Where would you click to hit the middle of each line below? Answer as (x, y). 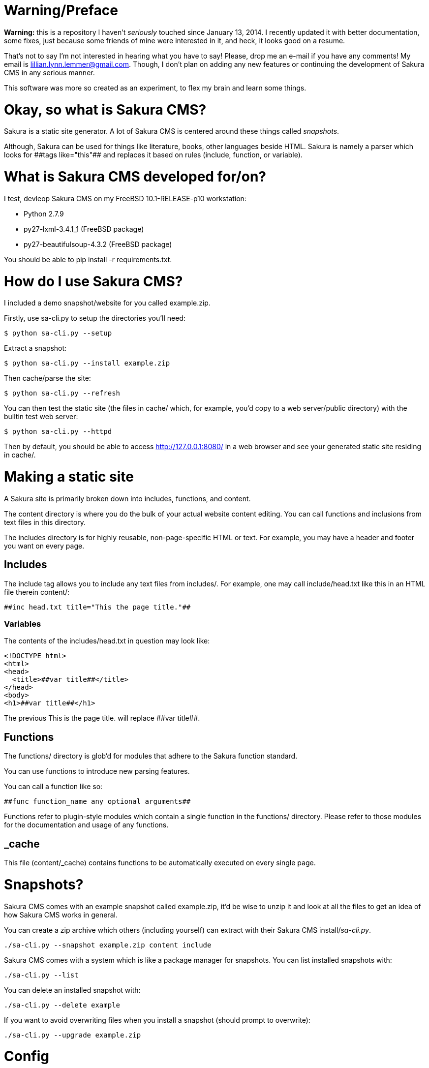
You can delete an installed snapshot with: (72, 990)
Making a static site (69, 477)
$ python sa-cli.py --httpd (58, 432)
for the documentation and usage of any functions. (86, 825)
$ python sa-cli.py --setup (58, 333)
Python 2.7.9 (44, 214)
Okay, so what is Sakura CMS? (105, 109)
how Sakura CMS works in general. (61, 915)
